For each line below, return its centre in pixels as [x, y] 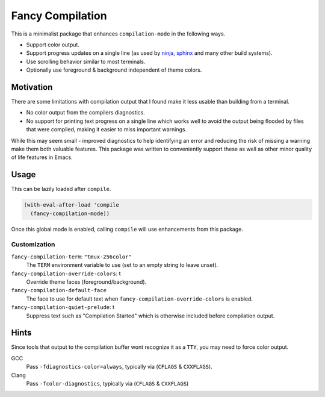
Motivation [32, 87]
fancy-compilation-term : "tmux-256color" [71, 257]
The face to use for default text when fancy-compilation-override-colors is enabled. [139, 299]
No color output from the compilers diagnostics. [86, 113]
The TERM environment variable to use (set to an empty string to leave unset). [122, 265]
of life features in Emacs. [42, 157]
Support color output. [53, 45]
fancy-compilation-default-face [59, 290]
